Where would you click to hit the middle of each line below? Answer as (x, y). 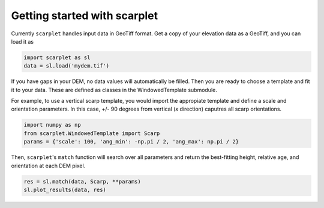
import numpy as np (52, 125)
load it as (22, 41)
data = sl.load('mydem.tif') (67, 66)
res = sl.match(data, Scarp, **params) (82, 181)
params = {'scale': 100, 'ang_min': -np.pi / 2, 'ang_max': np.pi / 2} (131, 142)
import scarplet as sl (57, 57)
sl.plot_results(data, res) (65, 189)
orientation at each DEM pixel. (48, 166)
